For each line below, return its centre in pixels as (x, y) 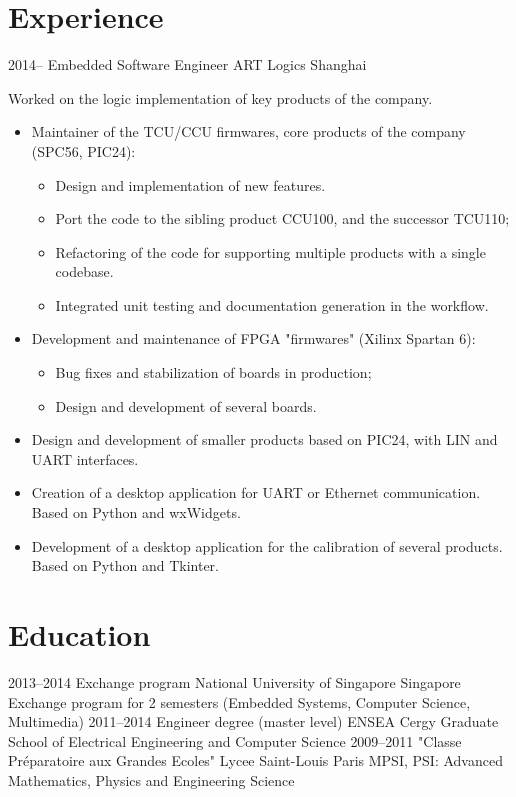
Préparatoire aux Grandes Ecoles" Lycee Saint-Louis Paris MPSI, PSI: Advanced (255, 760)
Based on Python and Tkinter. (125, 565)
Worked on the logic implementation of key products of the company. (220, 97)
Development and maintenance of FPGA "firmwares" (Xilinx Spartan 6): (253, 338)
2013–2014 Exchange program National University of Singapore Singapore (234, 681)
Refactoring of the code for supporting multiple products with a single (270, 251)
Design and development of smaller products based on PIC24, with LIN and (264, 439)
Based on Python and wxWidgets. (136, 512)
